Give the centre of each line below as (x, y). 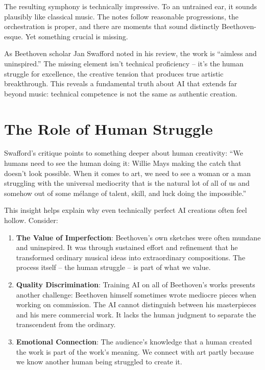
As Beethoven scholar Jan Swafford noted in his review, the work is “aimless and (130, 53)
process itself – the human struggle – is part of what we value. (113, 267)
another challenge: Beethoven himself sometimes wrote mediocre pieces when (136, 294)
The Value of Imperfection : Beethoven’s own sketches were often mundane (138, 237)
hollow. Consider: (31, 220)
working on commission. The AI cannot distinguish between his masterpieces (136, 304)
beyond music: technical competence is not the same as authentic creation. (121, 93)
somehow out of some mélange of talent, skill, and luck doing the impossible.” (125, 193)
